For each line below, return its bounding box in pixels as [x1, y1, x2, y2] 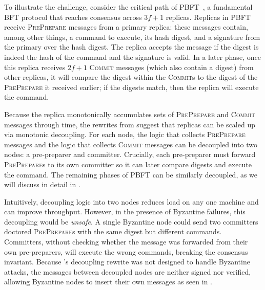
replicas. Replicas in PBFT [166, 11, 251, 22]
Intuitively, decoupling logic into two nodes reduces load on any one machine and [4, 196, 259, 207]
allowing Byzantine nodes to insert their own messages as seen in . [4, 276, 212, 287]
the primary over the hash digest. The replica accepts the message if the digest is [4, 41, 259, 52]
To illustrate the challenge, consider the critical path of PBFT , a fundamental [4, 2, 253, 12]
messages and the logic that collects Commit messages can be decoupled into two [4, 139, 257, 149]
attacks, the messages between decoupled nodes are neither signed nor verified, [4, 266, 251, 277]
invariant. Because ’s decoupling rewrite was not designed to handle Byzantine [4, 256, 250, 267]
